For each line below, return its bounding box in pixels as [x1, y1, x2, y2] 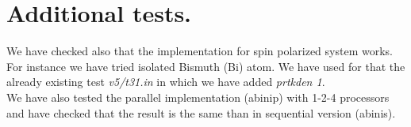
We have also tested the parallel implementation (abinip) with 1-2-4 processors [6, 88, 390, 105]
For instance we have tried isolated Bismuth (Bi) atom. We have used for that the [6, 58, 405, 74]
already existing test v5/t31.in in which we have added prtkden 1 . [6, 73, 325, 90]
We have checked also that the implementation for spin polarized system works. [6, 43, 393, 59]
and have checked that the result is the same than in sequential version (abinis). [6, 104, 396, 121]
